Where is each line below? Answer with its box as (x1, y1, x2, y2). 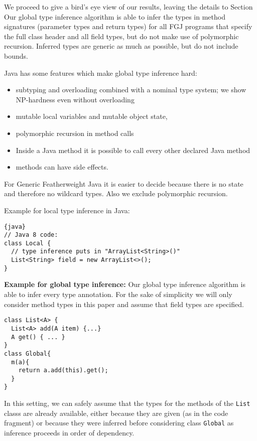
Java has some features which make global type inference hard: (4, 67, 197, 78)
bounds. (4, 50, 28, 61)
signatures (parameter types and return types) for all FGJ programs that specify (4, 21, 252, 32)
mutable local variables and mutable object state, (16, 111, 168, 121)
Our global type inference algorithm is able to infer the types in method (4, 11, 225, 22)
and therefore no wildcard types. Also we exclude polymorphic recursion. (4, 188, 228, 199)
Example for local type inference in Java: (4, 205, 130, 215)
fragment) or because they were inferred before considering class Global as (4, 417, 234, 428)
